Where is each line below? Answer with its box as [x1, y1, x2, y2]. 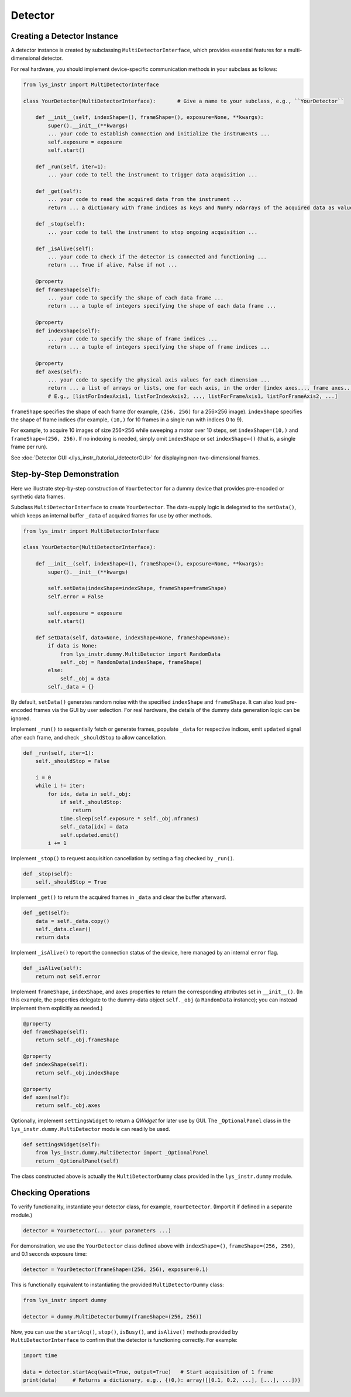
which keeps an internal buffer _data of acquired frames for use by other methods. [11, 512, 212, 519]
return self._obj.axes [35, 1102, 101, 1109]
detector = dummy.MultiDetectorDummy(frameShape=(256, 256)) [23, 1313, 202, 1320]
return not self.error [35, 973, 101, 980]
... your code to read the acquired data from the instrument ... [47, 196, 243, 203]
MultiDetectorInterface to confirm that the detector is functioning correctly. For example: [11, 1337, 238, 1344]
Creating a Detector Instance [11, 31, 118, 41]
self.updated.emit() [60, 832, 119, 838]
